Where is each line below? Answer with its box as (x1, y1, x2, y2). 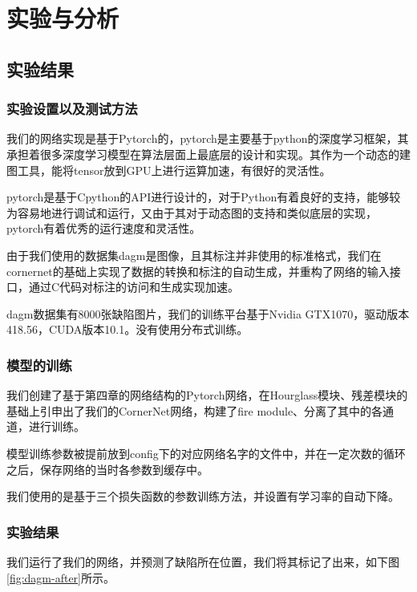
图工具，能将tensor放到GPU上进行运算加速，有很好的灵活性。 (6, 161, 331, 178)
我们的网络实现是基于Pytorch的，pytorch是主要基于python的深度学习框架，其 (6, 130, 409, 147)
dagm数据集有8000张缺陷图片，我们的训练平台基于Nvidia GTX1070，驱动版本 (6, 305, 410, 322)
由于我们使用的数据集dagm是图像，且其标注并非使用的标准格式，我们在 (6, 246, 382, 263)
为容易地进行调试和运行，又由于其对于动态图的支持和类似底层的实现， (6, 204, 377, 221)
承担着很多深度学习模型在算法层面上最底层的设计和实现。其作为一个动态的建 (6, 145, 411, 162)
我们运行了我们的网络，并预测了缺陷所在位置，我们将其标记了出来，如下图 (6, 553, 399, 570)
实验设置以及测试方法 (6, 99, 138, 119)
